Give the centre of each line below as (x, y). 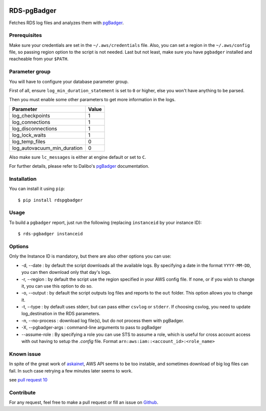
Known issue (25, 354)
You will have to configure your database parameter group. (69, 81)
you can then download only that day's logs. (66, 272)
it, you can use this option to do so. (57, 286)
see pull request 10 (28, 379)
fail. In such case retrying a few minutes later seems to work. (71, 371)
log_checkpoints (31, 115)
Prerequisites (25, 36)
